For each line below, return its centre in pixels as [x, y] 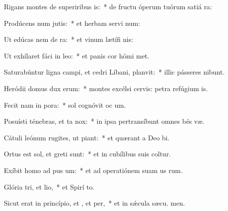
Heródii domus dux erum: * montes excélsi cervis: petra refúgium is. [106, 88]
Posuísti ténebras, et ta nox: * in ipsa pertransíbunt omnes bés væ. [104, 121]
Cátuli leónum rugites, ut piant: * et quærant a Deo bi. [87, 137]
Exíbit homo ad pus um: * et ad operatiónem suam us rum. [93, 170]
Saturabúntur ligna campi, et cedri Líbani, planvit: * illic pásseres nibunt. [114, 72]
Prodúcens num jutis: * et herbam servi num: [72, 23]
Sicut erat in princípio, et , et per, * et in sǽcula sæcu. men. [95, 203]
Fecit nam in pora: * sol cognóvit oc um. [65, 105]
